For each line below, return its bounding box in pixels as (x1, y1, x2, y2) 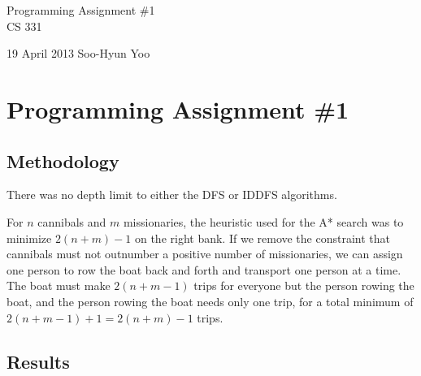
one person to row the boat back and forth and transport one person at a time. (7, 261, 401, 278)
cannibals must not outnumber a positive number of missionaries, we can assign (7, 245, 403, 262)
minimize (7, 229, 52, 246)
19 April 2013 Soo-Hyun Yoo (7, 45, 150, 62)
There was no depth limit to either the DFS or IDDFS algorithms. (7, 186, 337, 203)
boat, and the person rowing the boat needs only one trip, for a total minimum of (7, 292, 414, 309)
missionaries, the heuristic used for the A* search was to (123, 213, 404, 230)
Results (7, 348, 70, 374)
